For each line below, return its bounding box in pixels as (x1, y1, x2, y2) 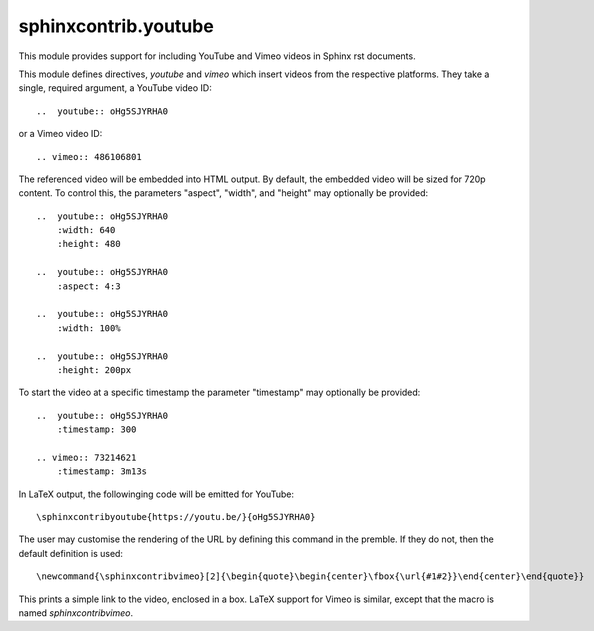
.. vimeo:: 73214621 (36, 451, 137, 463)
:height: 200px (56, 364, 132, 375)
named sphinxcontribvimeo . (18, 607, 134, 619)
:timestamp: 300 (56, 424, 137, 435)
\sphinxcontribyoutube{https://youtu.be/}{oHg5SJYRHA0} (36, 511, 316, 523)
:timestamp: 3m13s (56, 466, 148, 477)
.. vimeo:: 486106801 (36, 151, 142, 162)
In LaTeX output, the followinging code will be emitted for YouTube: (18, 488, 295, 500)
